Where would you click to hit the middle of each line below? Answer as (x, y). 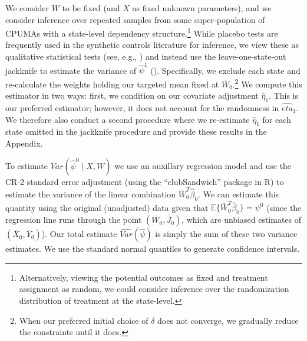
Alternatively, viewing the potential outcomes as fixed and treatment (143, 277)
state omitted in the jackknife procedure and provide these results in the (136, 131)
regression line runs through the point (74, 220)
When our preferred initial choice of (84, 320)
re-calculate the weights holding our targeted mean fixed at (112, 84)
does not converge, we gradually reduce (228, 320)
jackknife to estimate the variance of (71, 70)
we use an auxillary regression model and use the (203, 165)
